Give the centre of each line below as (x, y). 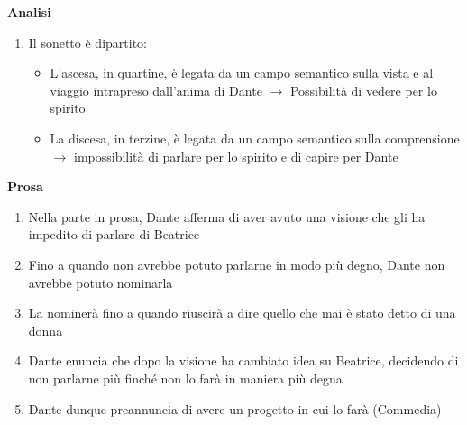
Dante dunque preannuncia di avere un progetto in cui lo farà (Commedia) (235, 408)
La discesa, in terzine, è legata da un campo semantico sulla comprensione (255, 138)
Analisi (29, 12)
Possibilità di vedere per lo (363, 90)
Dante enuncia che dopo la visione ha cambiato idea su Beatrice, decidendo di (243, 360)
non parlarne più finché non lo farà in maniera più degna (185, 378)
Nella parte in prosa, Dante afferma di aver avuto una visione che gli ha (227, 216)
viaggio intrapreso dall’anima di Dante (156, 90)
